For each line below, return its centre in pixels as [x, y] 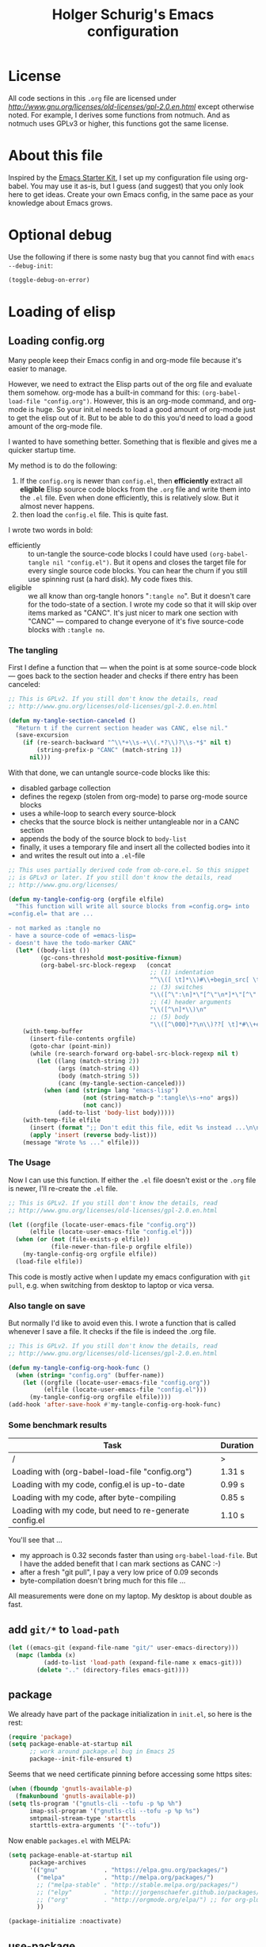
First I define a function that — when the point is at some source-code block [133, 667]
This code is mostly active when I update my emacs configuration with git [129, 1277]
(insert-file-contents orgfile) [82, 1039]
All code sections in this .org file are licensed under [92, 98]
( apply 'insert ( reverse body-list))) [93, 1135]
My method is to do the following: [63, 465]
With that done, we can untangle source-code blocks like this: [109, 773]
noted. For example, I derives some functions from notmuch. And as [119, 115]
